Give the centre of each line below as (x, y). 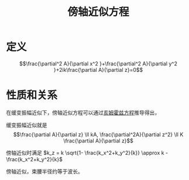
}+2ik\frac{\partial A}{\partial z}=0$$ (98, 70)
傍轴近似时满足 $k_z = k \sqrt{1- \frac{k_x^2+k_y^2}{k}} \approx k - (87, 153)
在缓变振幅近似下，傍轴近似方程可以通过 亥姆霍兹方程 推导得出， (83, 112)
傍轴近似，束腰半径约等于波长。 (44, 171)
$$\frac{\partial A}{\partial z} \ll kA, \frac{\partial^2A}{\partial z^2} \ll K (98, 134)
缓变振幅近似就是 (27, 125)
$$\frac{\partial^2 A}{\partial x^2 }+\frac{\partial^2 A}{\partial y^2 (98, 63)
